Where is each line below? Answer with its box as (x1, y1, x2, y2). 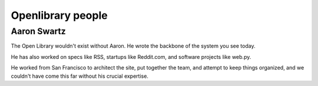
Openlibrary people (11, 9, 108, 22)
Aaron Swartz (11, 26, 66, 37)
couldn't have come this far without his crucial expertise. (11, 72, 148, 80)
